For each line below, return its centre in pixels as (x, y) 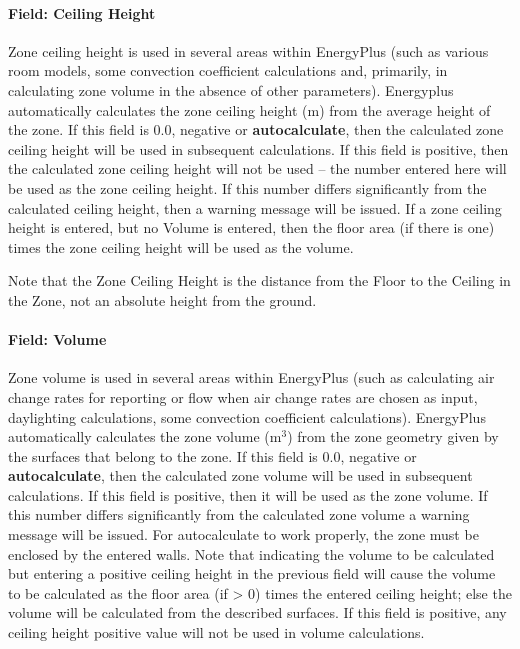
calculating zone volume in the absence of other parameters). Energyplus (231, 89)
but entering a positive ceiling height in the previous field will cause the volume (252, 573)
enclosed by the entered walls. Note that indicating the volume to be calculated (251, 553)
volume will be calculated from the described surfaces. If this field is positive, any (257, 612)
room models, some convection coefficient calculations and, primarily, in (228, 70)
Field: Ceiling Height (82, 12)
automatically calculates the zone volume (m (145, 436)
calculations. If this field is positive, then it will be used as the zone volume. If (248, 494)
